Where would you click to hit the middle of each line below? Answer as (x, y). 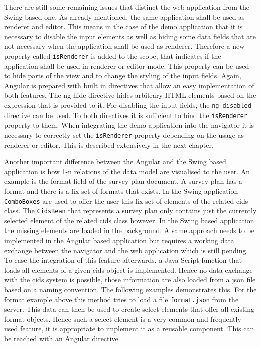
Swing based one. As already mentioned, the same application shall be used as (124, 16)
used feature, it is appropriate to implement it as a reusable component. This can (129, 329)
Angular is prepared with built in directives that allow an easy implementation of (129, 85)
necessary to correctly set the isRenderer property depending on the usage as (124, 134)
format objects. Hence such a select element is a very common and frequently (123, 319)
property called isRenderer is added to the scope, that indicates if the (113, 55)
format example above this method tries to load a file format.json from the (121, 299)
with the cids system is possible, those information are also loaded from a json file (130, 279)
